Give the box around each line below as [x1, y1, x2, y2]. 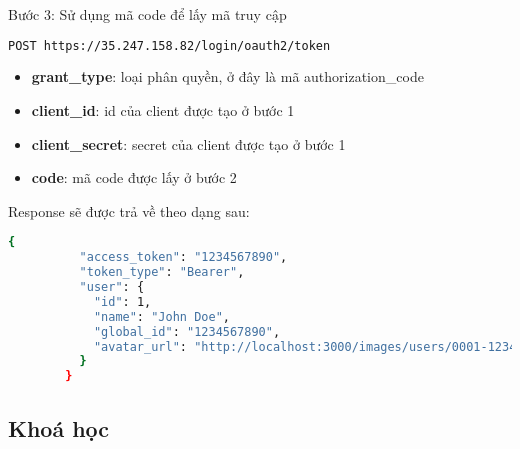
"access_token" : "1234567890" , [79, 250, 288, 265]
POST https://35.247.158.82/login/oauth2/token [8, 38, 331, 53]
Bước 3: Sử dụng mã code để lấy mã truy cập [8, 4, 287, 24]
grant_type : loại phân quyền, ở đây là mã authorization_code [31, 66, 424, 87]
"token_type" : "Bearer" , [79, 265, 245, 280]
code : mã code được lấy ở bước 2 [31, 167, 237, 188]
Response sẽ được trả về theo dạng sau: [8, 200, 250, 221]
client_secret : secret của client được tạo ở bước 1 [31, 133, 346, 154]
